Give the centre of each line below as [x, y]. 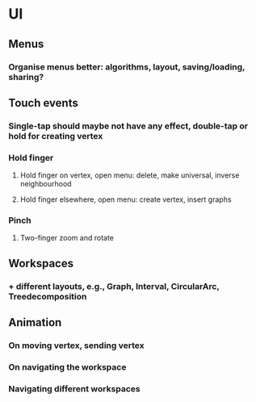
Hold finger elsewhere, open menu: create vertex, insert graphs [126, 199]
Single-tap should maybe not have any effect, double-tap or [128, 126]
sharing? [26, 77]
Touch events [43, 103]
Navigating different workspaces [74, 388]
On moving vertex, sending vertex [76, 345]
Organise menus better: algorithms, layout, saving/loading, [127, 67]
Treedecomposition [48, 296]
